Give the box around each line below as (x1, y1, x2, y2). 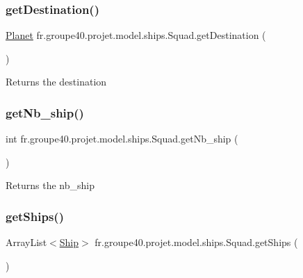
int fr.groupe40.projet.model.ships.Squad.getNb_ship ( (6, 131, 238, 146)
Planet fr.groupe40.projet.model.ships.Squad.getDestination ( (6, 28, 266, 42)
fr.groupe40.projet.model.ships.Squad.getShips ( (95, 235, 298, 250)
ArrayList (6, 235, 47, 250)
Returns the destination (6, 74, 107, 89)
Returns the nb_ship (6, 178, 95, 193)
